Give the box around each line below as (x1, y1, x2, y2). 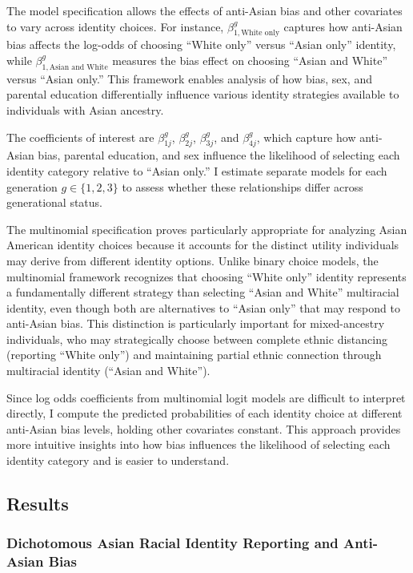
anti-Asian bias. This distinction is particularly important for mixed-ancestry (6, 315, 385, 332)
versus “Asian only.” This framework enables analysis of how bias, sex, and (6, 70, 372, 87)
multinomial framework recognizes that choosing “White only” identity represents (6, 268, 407, 284)
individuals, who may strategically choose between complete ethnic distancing (6, 330, 387, 347)
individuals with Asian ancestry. (6, 101, 164, 118)
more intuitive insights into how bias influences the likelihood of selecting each (6, 436, 391, 453)
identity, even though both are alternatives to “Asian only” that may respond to (6, 299, 400, 316)
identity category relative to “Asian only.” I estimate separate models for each (6, 162, 387, 179)
